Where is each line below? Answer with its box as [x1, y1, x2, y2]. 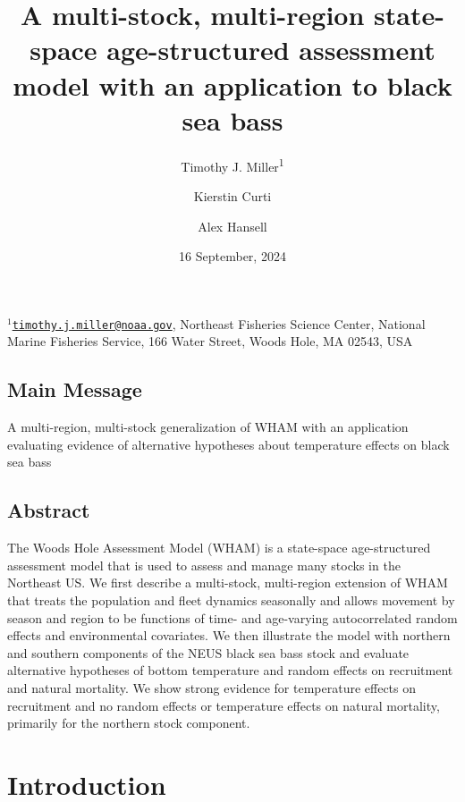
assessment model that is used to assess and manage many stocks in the [7, 555, 401, 574]
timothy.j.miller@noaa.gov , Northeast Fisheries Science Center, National [12, 314, 426, 333]
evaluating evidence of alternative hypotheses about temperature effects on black [7, 435, 450, 453]
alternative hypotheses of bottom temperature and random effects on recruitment [7, 661, 453, 680]
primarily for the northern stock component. [7, 713, 250, 732]
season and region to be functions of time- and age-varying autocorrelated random [7, 608, 458, 627]
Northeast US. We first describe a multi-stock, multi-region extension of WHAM [7, 573, 448, 592]
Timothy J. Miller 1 [181, 154, 284, 175]
